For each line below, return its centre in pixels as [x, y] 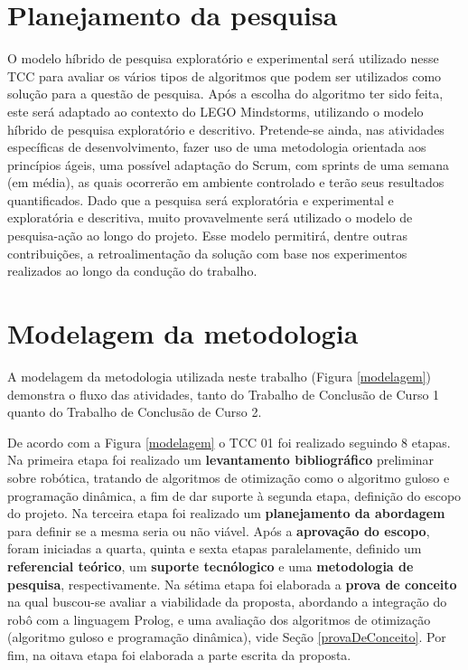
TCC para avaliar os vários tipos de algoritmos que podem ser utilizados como [225, 75]
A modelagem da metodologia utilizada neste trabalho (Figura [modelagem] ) [219, 376]
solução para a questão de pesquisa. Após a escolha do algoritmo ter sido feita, [225, 94]
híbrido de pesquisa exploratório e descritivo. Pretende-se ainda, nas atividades [226, 129]
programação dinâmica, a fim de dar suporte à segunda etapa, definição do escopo [234, 495]
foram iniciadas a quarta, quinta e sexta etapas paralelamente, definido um [215, 548]
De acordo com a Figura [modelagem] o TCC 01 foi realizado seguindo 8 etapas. [229, 442]
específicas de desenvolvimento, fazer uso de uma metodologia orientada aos [217, 147]
